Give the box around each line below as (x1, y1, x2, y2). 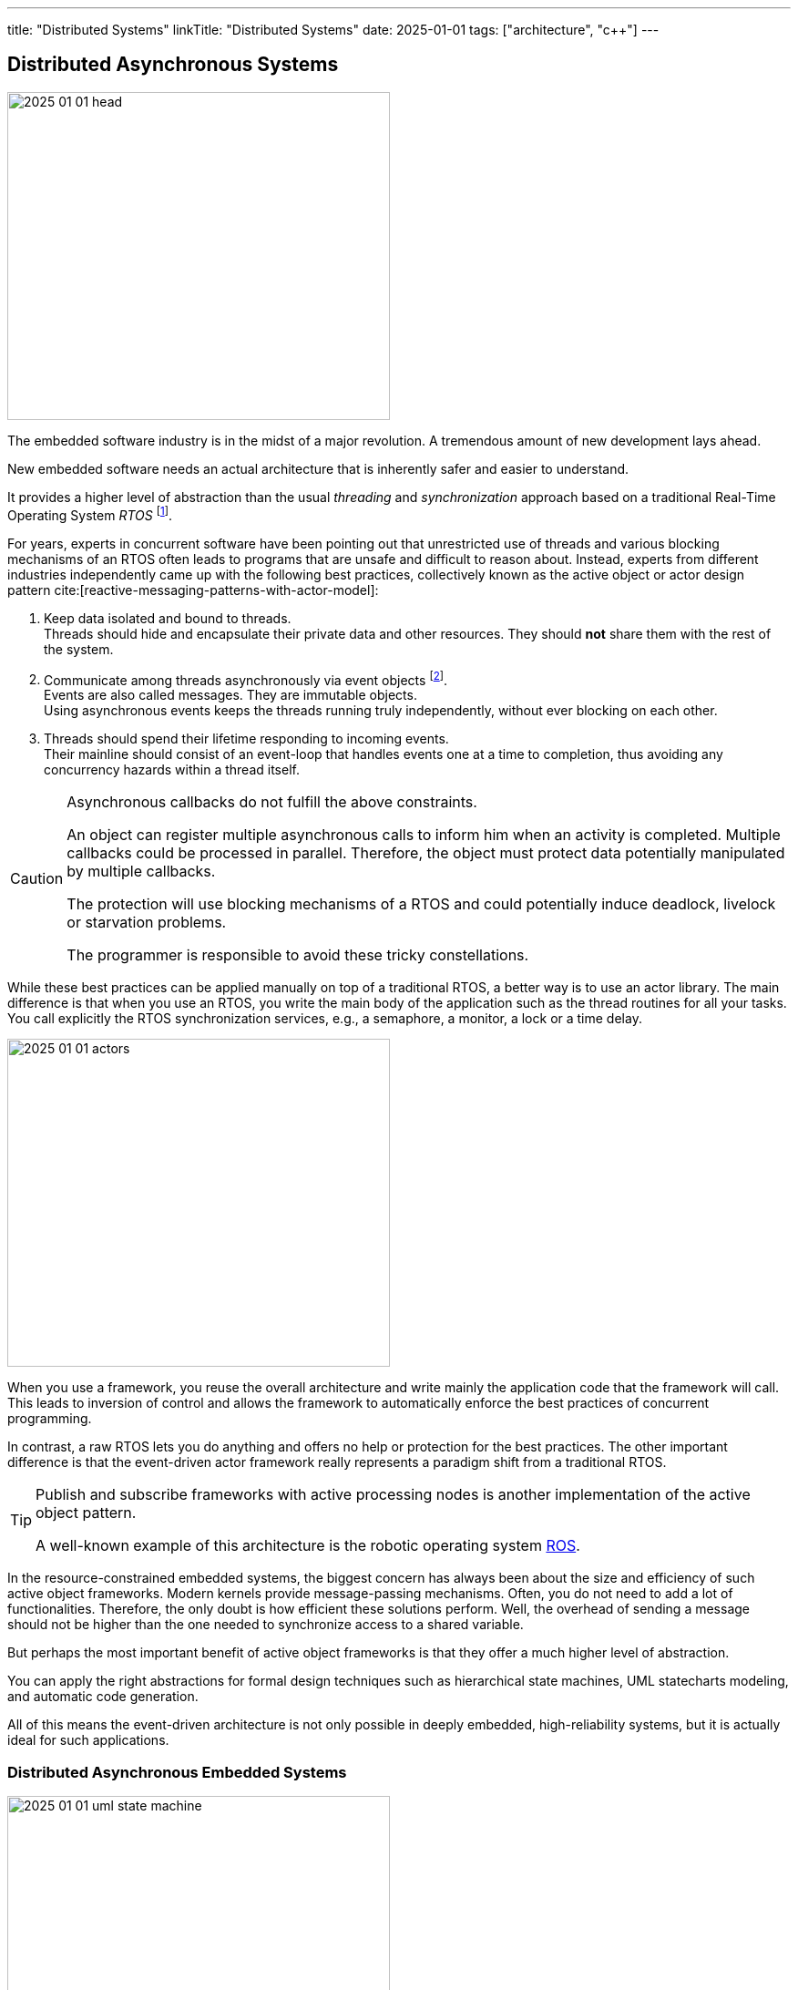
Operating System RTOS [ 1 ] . (7, 504, 172, 523)
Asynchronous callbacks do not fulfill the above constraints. (66, 793, 477, 812)
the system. (44, 641, 114, 657)
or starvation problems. (66, 913, 227, 932)
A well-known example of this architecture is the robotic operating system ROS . (36, 1536, 580, 1555)
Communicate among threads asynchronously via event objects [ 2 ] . (44, 669, 448, 688)
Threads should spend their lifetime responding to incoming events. (44, 731, 449, 747)
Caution (10, 869, 64, 888)
